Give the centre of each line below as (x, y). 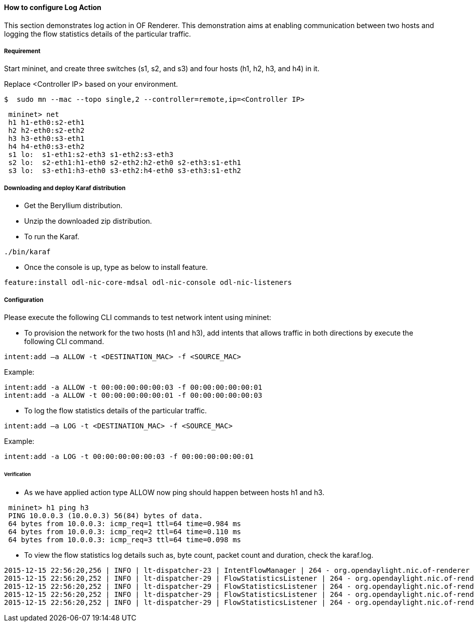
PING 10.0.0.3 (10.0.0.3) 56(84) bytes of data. (106, 515)
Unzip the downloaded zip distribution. (88, 221)
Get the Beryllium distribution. (73, 206)
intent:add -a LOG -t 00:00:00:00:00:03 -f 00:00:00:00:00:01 (129, 456)
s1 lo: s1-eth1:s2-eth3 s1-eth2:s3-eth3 (91, 155)
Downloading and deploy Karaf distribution (65, 188)
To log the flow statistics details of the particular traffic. (115, 410)
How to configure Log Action (53, 7)
